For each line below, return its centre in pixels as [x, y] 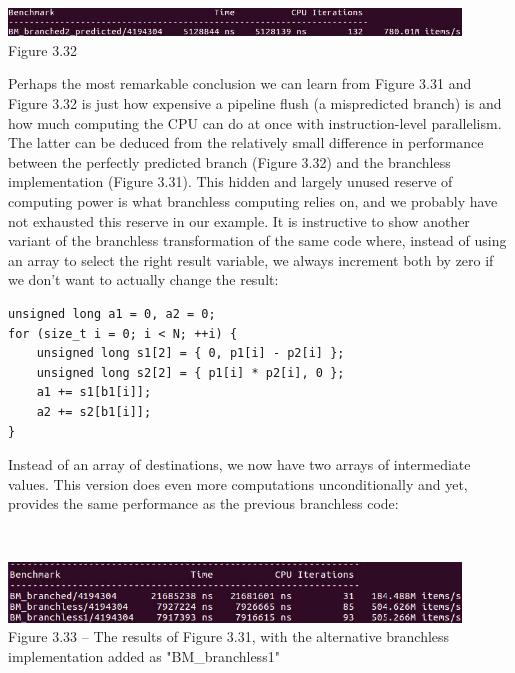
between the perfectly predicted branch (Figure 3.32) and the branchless [229, 161]
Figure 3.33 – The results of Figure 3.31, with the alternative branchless [229, 636]
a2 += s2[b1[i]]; [94, 411]
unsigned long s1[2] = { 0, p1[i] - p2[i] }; [190, 353]
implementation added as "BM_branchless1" [144, 655]
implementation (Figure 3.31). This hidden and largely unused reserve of [230, 181]
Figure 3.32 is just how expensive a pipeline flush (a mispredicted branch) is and [255, 103]
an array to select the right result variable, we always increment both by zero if [251, 259]
